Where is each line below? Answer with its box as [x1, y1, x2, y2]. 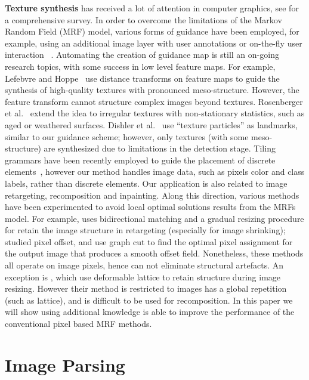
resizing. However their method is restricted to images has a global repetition [5, 282, 287, 295]
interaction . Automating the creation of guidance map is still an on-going [5, 48, 279, 61]
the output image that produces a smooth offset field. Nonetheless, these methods [5, 247, 304, 259]
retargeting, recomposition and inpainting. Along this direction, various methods [5, 189, 299, 201]
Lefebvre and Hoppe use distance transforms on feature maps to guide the [5, 72, 280, 84]
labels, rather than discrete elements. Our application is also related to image [5, 177, 288, 189]
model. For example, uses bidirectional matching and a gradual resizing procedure [5, 212, 304, 224]
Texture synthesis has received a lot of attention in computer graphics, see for [5, 2, 299, 14]
